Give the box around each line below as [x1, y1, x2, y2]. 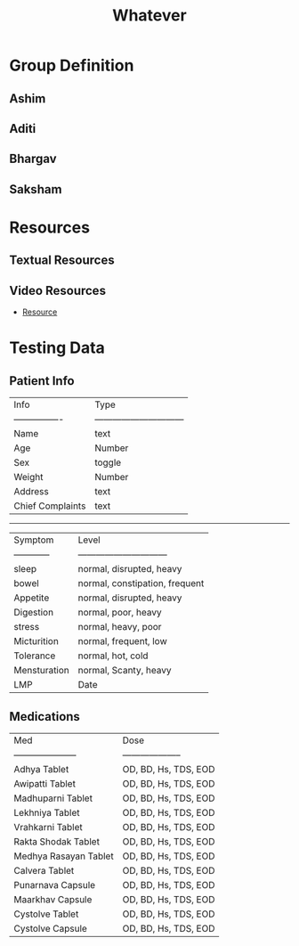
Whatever [112, 5, 187, 26]
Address [13, 485, 49, 498]
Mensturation [13, 665, 69, 677]
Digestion [13, 607, 54, 619]
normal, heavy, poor [77, 621, 162, 633]
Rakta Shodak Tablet [13, 835, 101, 847]
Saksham [9, 182, 62, 197]
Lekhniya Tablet [13, 806, 80, 819]
